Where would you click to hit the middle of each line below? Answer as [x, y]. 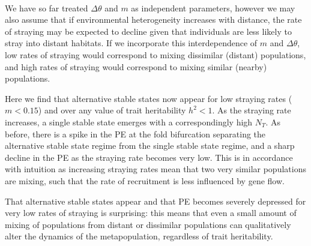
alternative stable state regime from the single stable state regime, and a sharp [150, 145]
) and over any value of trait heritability [112, 110]
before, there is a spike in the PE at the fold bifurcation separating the [135, 133]
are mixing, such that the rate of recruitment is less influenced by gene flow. [145, 180]
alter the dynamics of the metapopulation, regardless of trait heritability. [139, 236]
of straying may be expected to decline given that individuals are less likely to [148, 31]
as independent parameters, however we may [213, 7]
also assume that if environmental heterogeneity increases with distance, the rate [153, 19]
